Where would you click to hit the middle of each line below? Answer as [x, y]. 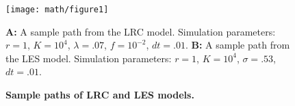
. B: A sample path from [238, 45]
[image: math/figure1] [57, 10]
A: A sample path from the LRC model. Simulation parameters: [141, 31]
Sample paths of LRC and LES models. [100, 95]
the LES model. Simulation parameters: [89, 58]
